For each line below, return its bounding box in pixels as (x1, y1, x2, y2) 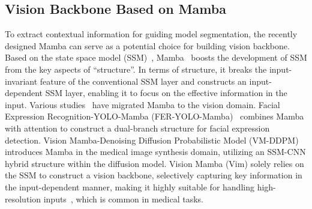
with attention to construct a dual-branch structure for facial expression (5, 121, 270, 134)
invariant (5, 74, 38, 87)
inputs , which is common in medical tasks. (43, 192, 203, 205)
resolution (5, 192, 41, 205)
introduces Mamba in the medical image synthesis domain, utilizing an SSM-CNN (5, 145, 306, 158)
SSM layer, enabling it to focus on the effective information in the (45, 86, 287, 99)
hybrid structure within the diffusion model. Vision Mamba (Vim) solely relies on (5, 157, 304, 169)
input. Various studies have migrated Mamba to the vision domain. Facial (5, 98, 280, 111)
